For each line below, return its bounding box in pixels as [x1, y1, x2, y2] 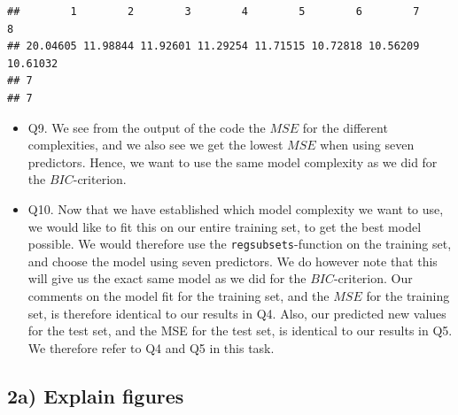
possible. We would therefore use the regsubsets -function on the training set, [27, 234, 452, 253]
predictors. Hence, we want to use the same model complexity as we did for [27, 152, 438, 171]
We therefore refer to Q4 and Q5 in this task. [27, 338, 275, 357]
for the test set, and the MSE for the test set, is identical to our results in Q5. [27, 321, 453, 340]
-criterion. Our [333, 269, 413, 288]
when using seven [320, 135, 415, 154]
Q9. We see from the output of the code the [27, 118, 266, 136]
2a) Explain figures [7, 381, 184, 409]
